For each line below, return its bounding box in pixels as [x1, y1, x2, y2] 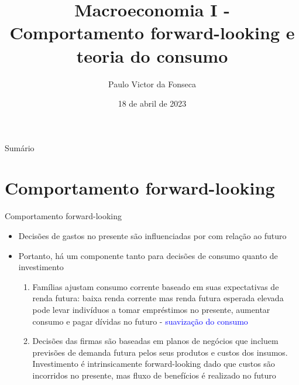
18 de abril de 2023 [118, 97, 187, 110]
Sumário [5, 141, 35, 154]
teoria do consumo [76, 43, 228, 67]
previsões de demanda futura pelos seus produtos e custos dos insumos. [32, 346, 288, 358]
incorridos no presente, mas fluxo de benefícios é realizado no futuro [32, 369, 276, 381]
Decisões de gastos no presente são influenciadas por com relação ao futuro [18, 230, 287, 241]
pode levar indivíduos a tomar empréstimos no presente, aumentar [32, 303, 270, 315]
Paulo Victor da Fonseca [108, 77, 196, 90]
